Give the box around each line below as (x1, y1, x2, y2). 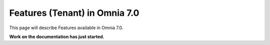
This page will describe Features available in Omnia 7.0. (9, 25, 123, 31)
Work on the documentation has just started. (9, 34, 104, 40)
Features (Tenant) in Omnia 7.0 (9, 7, 139, 18)
